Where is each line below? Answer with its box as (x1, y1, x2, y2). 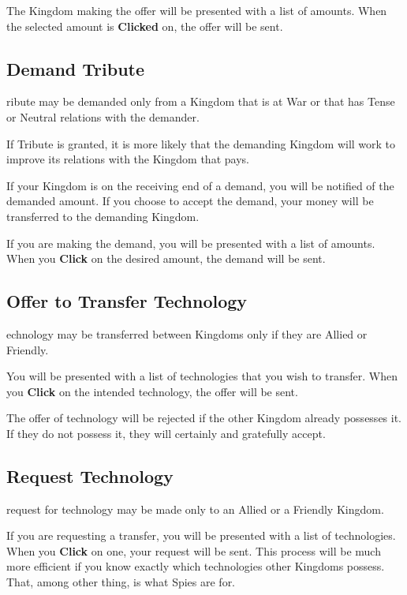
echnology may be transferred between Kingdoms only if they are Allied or (6, 325, 368, 342)
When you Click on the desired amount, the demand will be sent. (6, 250, 326, 267)
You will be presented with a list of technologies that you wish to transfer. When (6, 368, 398, 384)
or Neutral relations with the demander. (6, 108, 200, 125)
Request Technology (6, 463, 174, 488)
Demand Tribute (6, 56, 145, 80)
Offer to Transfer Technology (6, 289, 248, 313)
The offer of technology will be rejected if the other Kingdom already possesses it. (6, 410, 402, 426)
